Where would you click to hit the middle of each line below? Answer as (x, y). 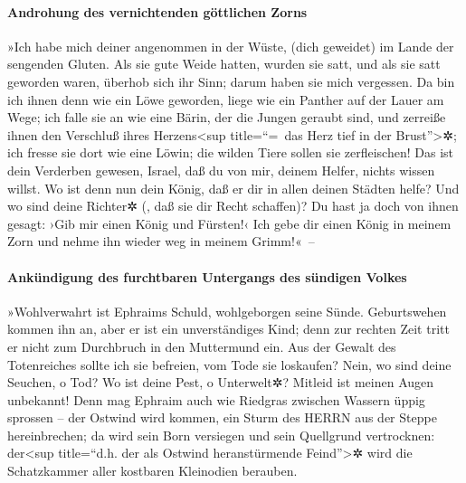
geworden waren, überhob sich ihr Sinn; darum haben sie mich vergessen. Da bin (231, 81)
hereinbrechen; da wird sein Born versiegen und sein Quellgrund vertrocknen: (221, 435)
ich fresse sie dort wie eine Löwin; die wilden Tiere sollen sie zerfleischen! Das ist (231, 152)
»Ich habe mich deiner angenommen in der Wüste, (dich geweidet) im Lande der (231, 46)
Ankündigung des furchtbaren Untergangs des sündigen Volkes (207, 276)
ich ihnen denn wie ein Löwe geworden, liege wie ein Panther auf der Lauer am (226, 99)
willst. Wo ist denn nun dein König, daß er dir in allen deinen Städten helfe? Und (233, 188)
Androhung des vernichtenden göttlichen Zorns (157, 11)
